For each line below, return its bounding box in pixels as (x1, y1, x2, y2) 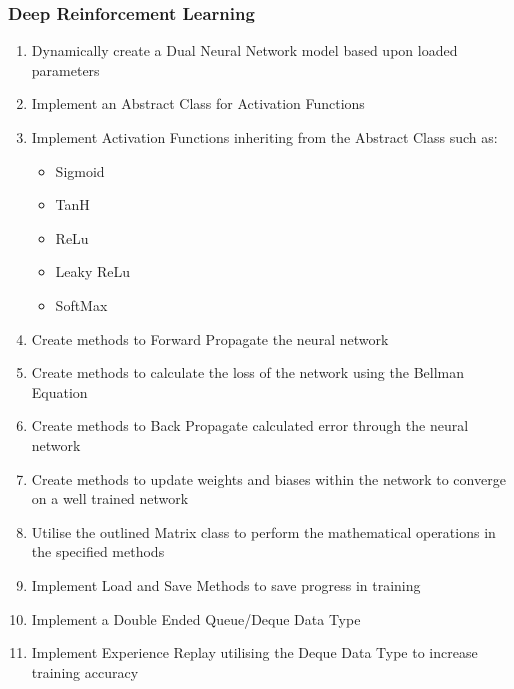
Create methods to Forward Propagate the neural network (31, 328, 389, 349)
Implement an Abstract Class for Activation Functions (31, 93, 365, 114)
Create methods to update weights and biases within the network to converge (31, 468, 506, 489)
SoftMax (55, 294, 108, 315)
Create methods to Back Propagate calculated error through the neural (31, 415, 469, 436)
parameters (31, 59, 100, 80)
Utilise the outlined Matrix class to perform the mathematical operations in (31, 521, 496, 542)
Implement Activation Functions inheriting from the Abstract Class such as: (31, 127, 498, 147)
